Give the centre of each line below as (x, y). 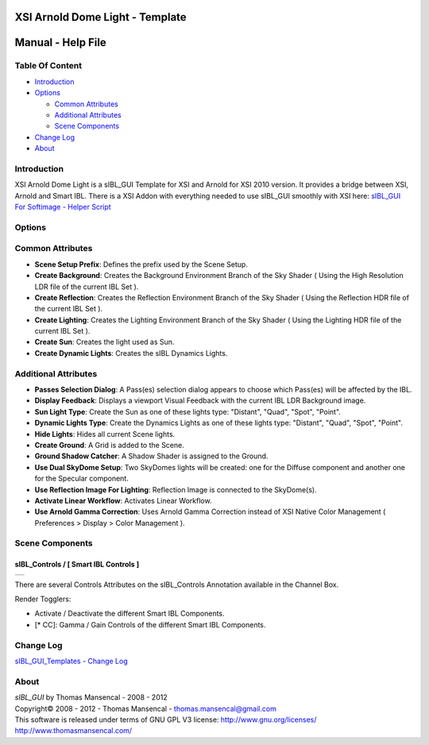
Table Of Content (48, 66)
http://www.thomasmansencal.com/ (73, 731)
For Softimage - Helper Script (63, 207)
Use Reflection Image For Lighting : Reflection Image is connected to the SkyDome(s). (176, 489)
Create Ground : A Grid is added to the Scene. (109, 445)
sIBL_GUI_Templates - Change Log (71, 661)
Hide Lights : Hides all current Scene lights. (105, 434)
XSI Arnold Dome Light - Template (100, 17)
